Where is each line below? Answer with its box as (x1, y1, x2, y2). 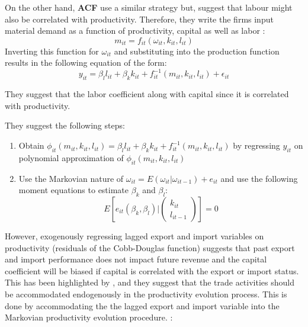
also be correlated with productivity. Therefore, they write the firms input (5, 12, 274, 25)
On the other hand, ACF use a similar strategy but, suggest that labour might (5, 1, 293, 13)
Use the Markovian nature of (18, 172, 124, 184)
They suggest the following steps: (5, 119, 125, 132)
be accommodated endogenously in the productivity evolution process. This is (5, 288, 287, 300)
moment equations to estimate (18, 184, 129, 196)
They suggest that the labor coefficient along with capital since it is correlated (5, 88, 289, 100)
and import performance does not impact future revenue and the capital (5, 253, 267, 265)
